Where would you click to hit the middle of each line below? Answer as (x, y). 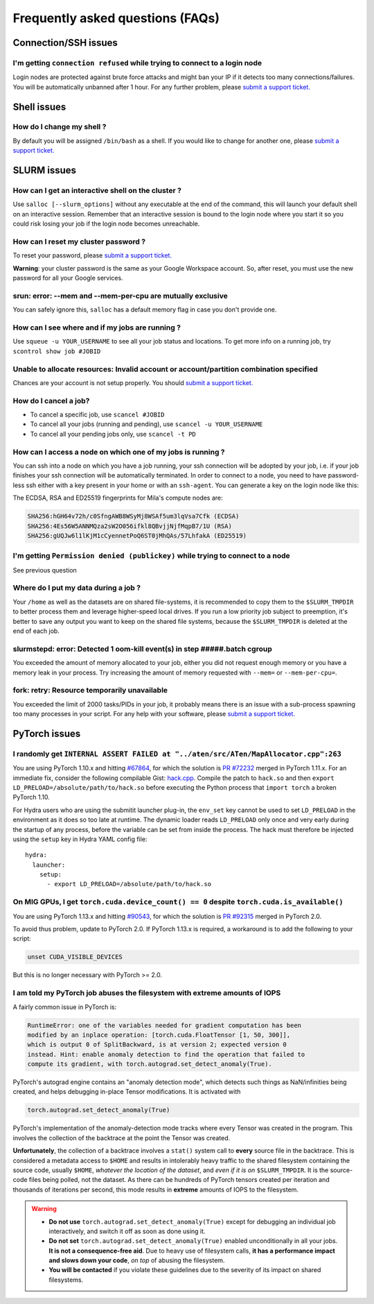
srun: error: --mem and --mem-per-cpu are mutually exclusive (120, 296)
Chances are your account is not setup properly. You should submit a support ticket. (133, 382)
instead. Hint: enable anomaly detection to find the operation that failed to (166, 1054)
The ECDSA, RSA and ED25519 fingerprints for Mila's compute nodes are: (118, 498)
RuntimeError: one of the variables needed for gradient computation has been (164, 1025)
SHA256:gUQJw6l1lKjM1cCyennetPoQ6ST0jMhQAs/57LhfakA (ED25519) (137, 535)
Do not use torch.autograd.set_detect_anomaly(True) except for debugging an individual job (192, 1221)
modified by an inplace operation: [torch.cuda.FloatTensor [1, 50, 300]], (159, 1035)
